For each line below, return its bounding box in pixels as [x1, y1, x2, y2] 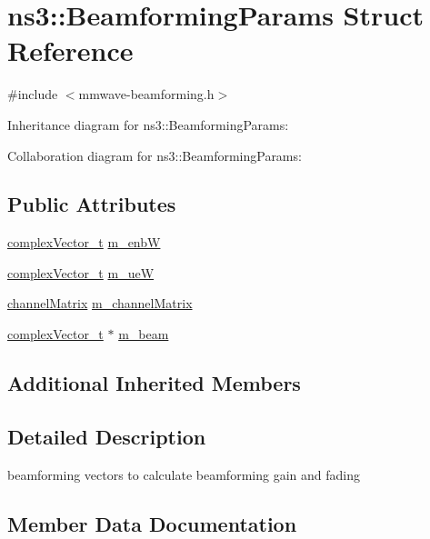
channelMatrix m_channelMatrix [7, 294, 193, 313]
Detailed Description [7, 422, 206, 450]
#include [7, 85, 58, 104]
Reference [7, 32, 134, 69]
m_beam [118, 324, 169, 344]
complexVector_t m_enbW [7, 233, 161, 252]
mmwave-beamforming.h [78, 85, 215, 104]
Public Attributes [7, 190, 176, 218]
